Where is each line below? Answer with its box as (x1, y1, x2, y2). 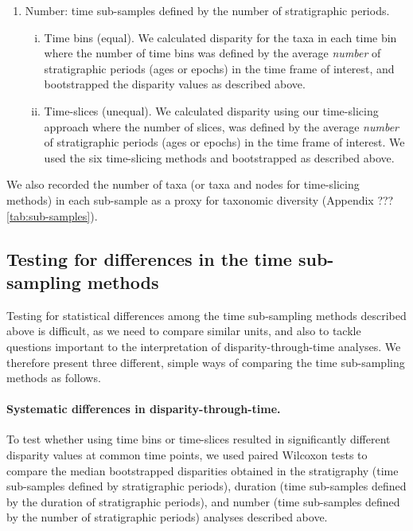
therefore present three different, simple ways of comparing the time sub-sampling (6, 353, 405, 370)
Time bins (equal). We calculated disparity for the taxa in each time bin (44, 29, 397, 45)
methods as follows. (6, 369, 101, 386)
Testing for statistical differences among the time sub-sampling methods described (6, 306, 407, 323)
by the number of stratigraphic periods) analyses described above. (6, 509, 328, 525)
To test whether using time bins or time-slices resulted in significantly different (6, 431, 391, 447)
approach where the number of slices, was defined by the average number (44, 118, 399, 135)
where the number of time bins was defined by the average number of (44, 45, 381, 61)
